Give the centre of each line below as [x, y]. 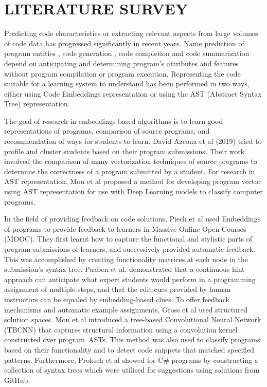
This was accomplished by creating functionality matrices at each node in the [126, 259]
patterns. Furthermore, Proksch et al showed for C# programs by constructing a [131, 360]
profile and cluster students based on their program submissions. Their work [124, 151]
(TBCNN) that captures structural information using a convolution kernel [121, 329]
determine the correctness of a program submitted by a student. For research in [130, 171]
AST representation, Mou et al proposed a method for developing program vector [133, 181]
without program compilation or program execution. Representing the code [122, 73]
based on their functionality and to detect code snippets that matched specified [129, 349]
